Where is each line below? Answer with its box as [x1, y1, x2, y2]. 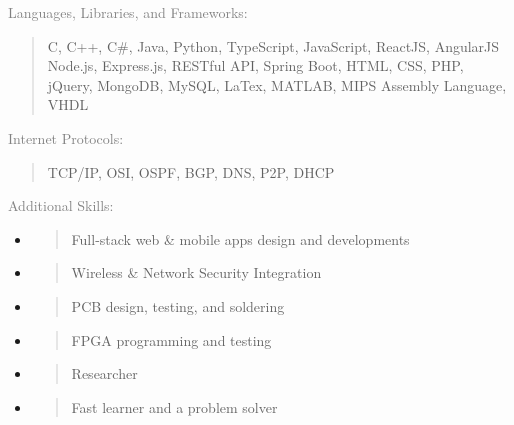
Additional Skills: [8, 195, 114, 216]
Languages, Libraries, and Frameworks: [8, 2, 248, 22]
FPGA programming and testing [71, 329, 272, 350]
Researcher [71, 363, 138, 384]
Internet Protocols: [8, 127, 124, 148]
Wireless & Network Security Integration [71, 262, 322, 283]
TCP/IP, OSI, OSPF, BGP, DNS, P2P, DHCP [47, 161, 335, 182]
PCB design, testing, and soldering [71, 295, 285, 316]
